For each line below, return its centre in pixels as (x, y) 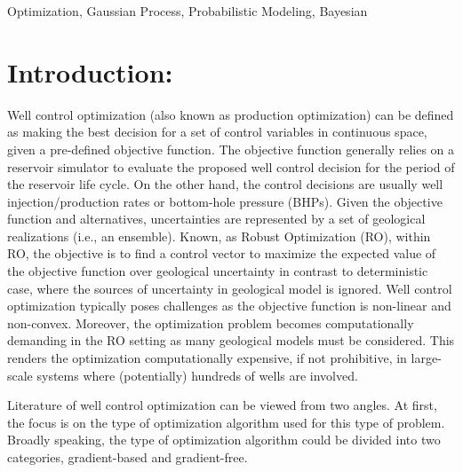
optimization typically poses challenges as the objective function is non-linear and (229, 306)
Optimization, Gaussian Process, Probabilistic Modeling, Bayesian (188, 11)
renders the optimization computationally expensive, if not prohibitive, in (207, 358)
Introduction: (90, 71)
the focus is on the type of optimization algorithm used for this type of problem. (226, 422)
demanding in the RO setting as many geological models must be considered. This (231, 340)
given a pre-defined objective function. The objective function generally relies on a (231, 149)
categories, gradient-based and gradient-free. (128, 457)
